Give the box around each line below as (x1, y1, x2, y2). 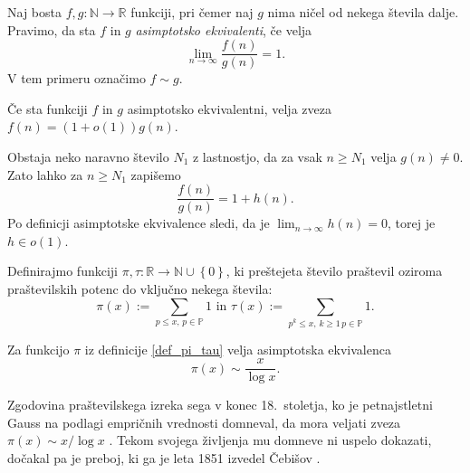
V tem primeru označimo (7, 69, 146, 88)
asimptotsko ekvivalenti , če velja (135, 20, 312, 39)
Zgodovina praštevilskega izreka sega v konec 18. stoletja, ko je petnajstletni (7, 395, 433, 414)
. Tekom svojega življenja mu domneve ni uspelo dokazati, (109, 430, 432, 449)
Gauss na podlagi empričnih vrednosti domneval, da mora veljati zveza (7, 412, 401, 431)
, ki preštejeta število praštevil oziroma (225, 261, 443, 280)
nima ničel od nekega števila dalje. (267, 3, 459, 21)
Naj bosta (7, 3, 62, 21)
